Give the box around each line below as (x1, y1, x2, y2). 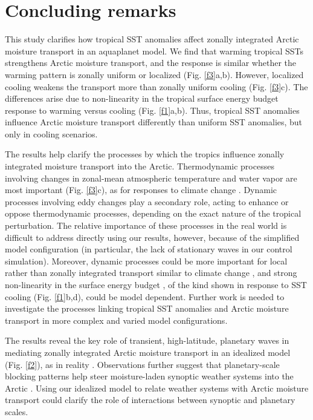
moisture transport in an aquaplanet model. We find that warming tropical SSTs (5, 44, 303, 57)
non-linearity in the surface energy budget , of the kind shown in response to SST (5, 278, 307, 290)
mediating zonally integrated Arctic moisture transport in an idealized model (5, 346, 291, 358)
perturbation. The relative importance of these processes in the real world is (5, 219, 287, 232)
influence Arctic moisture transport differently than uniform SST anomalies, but (5, 116, 303, 128)
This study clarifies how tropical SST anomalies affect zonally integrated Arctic (5, 33, 299, 45)
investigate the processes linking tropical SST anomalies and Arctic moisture (5, 302, 289, 315)
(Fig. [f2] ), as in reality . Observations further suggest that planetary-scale (5, 358, 280, 370)
